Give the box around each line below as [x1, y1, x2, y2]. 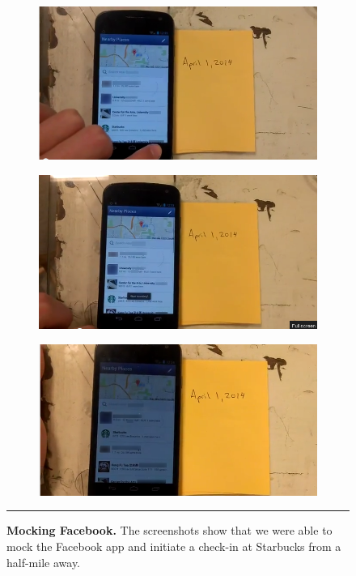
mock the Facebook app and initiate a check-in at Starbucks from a [6, 538, 341, 555]
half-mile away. [6, 553, 80, 570]
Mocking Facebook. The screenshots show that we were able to [6, 522, 333, 539]
